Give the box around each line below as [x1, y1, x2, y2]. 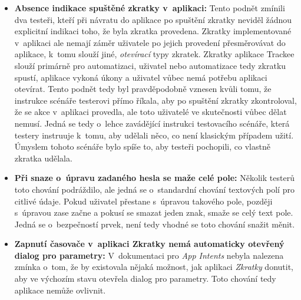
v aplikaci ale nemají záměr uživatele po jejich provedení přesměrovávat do [14, 36, 286, 48]
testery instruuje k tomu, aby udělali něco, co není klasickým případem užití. [14, 128, 294, 141]
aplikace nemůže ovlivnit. [14, 283, 106, 296]
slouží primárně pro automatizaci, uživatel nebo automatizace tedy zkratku [14, 59, 286, 71]
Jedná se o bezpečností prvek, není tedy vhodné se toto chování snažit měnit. [14, 217, 295, 230]
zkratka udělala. [14, 151, 72, 164]
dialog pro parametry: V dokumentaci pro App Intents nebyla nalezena [14, 249, 284, 261]
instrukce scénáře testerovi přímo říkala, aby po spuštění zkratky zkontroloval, [14, 94, 297, 106]
